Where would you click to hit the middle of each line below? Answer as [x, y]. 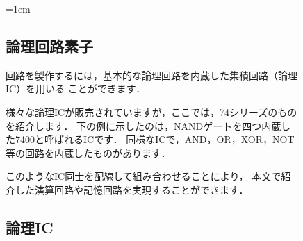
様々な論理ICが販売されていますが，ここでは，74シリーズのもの [151, 111]
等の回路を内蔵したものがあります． [88, 152]
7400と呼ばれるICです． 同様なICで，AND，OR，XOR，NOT [155, 139]
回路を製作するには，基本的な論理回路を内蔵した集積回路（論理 [151, 75]
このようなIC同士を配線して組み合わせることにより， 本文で [144, 176]
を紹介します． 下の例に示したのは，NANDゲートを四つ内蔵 [144, 125]
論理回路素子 [49, 45]
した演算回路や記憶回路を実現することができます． [132, 189]
